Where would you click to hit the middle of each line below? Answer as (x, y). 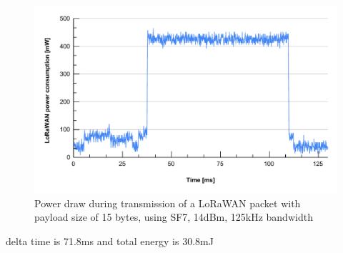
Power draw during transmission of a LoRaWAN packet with (168, 203)
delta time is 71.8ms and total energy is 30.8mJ (110, 240)
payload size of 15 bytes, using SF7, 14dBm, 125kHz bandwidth (174, 217)
